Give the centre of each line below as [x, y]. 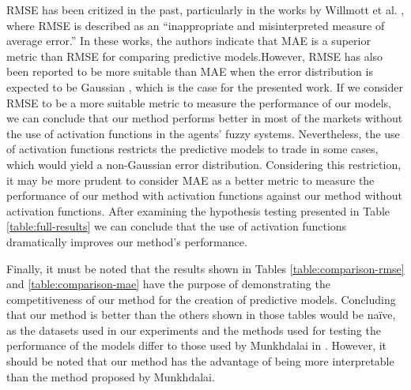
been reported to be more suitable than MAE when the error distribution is [190, 71]
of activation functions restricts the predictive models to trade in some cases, [192, 149]
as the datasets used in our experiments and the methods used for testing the [194, 330]
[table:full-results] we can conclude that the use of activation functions [177, 226]
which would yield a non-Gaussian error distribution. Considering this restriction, [204, 164]
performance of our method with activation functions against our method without [204, 195]
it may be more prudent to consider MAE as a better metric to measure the [190, 180]
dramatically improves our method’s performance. [127, 241]
